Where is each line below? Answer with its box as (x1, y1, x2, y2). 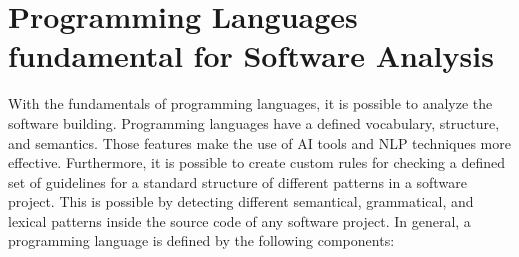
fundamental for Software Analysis (8, 35, 494, 76)
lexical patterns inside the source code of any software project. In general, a (8, 210, 471, 231)
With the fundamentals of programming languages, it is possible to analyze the (8, 93, 493, 114)
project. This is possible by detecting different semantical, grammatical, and (8, 191, 474, 212)
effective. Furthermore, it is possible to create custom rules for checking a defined (8, 152, 505, 173)
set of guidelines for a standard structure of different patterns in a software (8, 171, 467, 192)
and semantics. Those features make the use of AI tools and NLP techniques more (8, 132, 511, 153)
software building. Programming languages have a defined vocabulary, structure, (8, 112, 500, 133)
